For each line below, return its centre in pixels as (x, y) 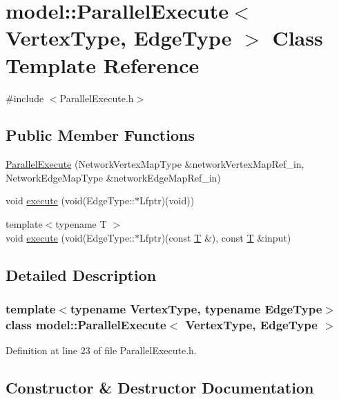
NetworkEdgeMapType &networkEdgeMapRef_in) (113, 177)
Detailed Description (81, 274)
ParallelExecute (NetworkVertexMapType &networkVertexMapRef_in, (155, 164)
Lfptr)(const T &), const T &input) (215, 237)
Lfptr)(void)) (167, 201)
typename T (81, 224)
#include (25, 98)
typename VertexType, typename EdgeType (196, 308)
